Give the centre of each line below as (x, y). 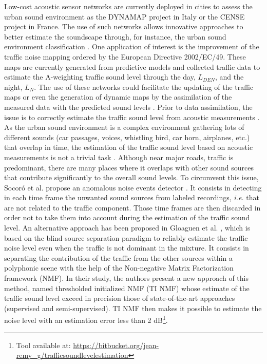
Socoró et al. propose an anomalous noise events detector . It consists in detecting (133, 187)
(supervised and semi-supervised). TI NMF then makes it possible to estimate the (133, 308)
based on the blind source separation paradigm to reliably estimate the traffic (126, 237)
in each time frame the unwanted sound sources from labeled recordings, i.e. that (132, 197)
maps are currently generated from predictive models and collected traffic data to (132, 66)
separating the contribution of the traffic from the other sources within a (118, 257)
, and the (230, 77)
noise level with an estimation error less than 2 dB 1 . (86, 319)
